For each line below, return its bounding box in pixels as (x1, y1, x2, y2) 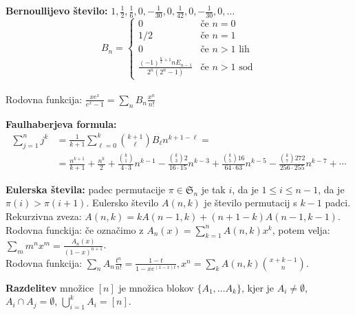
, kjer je (241, 280, 275, 294)
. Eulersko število (86, 195, 159, 210)
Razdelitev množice (6, 280, 94, 294)
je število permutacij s (204, 195, 297, 210)
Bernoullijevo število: (6, 3, 108, 17)
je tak (201, 182, 226, 196)
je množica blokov (118, 280, 194, 294)
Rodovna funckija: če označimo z (6, 222, 144, 237)
